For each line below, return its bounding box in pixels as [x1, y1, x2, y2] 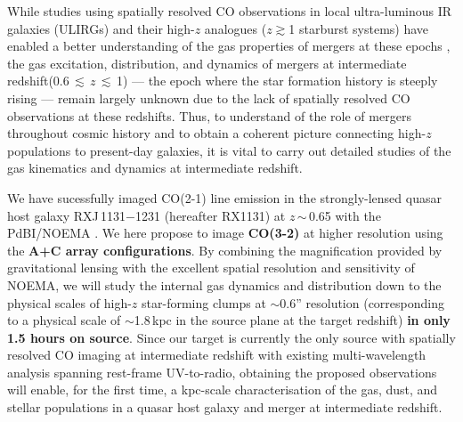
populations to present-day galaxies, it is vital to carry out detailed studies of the [7, 141, 451, 159]
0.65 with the [308, 206, 381, 224]
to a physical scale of [7, 311, 121, 329]
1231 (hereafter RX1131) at [135, 206, 286, 224]
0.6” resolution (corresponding [280, 293, 444, 312]
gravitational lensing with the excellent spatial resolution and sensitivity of [7, 258, 415, 277]
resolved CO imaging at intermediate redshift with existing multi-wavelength [7, 345, 426, 364]
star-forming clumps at [142, 293, 266, 312]
